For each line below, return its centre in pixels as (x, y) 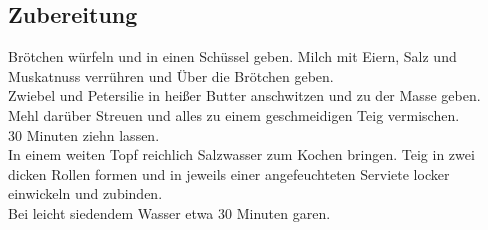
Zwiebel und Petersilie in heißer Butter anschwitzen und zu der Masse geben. (244, 95)
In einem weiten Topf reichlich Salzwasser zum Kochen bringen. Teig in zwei (241, 154)
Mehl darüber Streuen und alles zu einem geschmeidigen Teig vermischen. (234, 114)
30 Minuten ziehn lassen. (84, 134)
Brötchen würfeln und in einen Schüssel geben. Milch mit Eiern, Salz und (232, 56)
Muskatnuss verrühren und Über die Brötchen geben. (171, 75)
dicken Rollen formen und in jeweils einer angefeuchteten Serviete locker (229, 173)
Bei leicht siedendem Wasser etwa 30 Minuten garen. (169, 212)
